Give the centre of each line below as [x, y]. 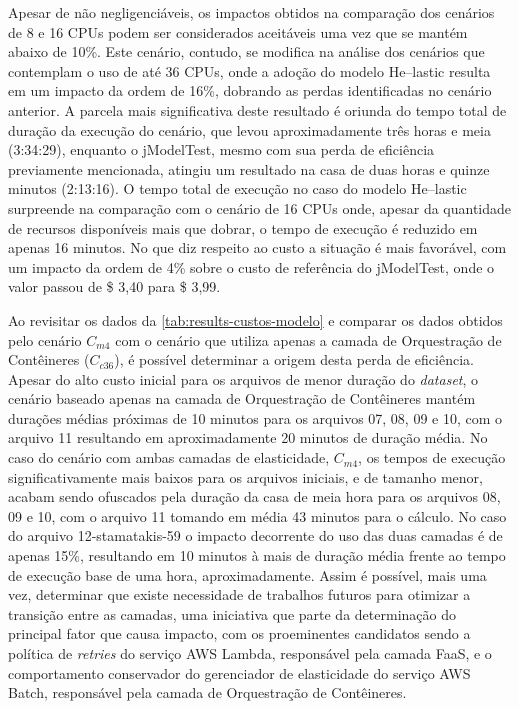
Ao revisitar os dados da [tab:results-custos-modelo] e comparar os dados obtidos [255, 319]
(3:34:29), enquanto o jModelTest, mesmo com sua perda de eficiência [221, 149]
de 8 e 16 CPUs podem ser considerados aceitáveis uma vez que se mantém [238, 31]
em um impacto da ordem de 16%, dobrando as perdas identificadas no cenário [250, 90]
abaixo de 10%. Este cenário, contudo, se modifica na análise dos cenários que [246, 51]
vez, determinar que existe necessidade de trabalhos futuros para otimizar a [239, 594]
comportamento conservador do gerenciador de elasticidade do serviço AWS [239, 672]
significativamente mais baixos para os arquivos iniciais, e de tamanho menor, [246, 476]
